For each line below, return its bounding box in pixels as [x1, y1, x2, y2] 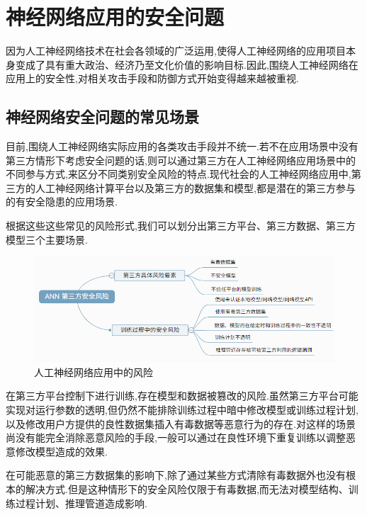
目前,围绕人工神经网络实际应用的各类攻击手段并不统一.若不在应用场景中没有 [6, 139, 358, 154]
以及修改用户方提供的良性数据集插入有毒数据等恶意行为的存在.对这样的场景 [6, 416, 356, 431]
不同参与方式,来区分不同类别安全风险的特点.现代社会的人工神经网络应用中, [6, 166, 351, 181]
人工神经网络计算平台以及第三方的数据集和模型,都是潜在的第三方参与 [35, 180, 356, 195]
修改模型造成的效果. [15, 443, 108, 458]
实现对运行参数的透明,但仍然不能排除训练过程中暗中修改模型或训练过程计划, [6, 402, 358, 417]
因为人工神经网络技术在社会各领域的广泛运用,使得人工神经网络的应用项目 [6, 43, 346, 58]
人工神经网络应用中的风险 [34, 364, 153, 379]
